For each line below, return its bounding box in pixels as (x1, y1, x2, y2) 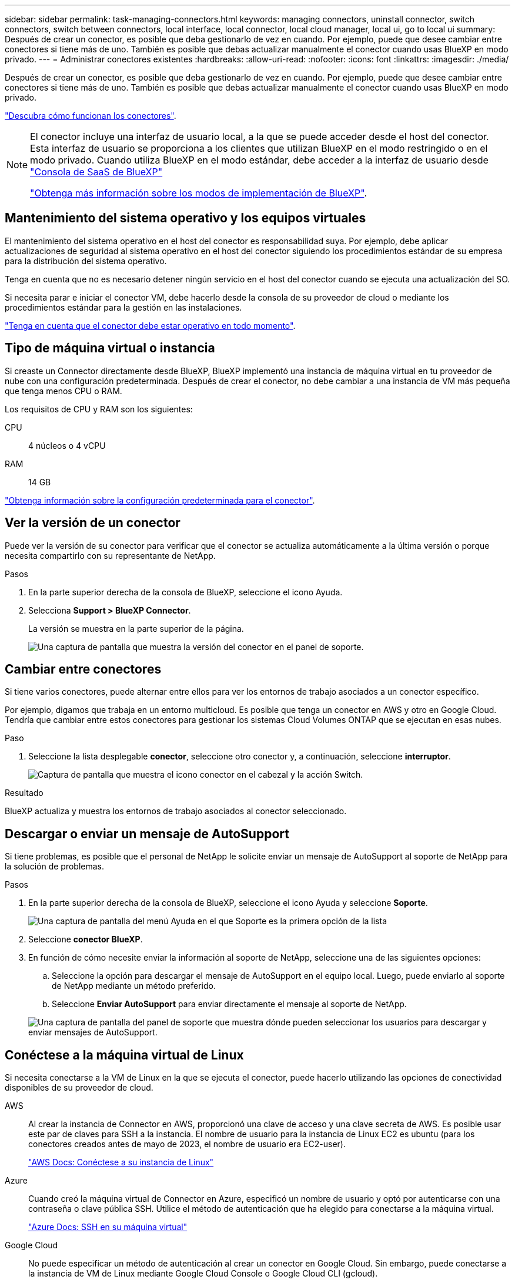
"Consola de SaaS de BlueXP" (30, 166, 163, 178)
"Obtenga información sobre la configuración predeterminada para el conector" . (5, 495, 315, 505)
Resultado (5, 788, 44, 798)
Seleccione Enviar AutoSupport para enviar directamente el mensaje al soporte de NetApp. (52, 999, 407, 1009)
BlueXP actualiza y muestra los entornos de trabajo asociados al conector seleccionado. (5, 806, 347, 817)
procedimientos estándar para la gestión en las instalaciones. (5, 302, 242, 312)
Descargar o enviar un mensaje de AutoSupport (5, 826, 289, 841)
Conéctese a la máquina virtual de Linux (5, 1047, 244, 1062)
